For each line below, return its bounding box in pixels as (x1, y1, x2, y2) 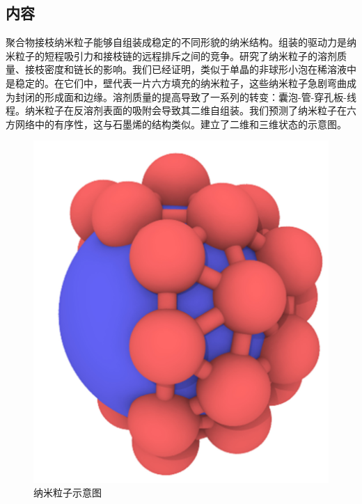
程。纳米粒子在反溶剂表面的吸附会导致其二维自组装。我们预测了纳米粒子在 (6, 103, 347, 118)
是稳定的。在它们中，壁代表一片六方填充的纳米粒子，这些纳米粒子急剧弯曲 (6, 75, 347, 90)
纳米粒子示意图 (33, 485, 102, 500)
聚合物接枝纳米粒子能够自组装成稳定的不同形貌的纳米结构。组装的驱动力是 (6, 35, 347, 49)
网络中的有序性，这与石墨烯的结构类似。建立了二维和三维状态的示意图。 (15, 116, 347, 131)
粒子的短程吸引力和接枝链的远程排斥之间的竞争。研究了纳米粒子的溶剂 (15, 48, 337, 63)
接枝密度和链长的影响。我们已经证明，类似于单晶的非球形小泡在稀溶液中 (24, 62, 356, 77)
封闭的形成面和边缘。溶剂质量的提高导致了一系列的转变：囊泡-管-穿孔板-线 (15, 89, 356, 104)
